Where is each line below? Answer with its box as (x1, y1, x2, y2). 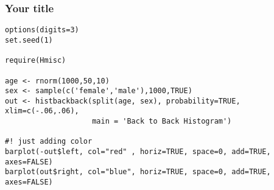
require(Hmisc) (5, 56, 66, 65)
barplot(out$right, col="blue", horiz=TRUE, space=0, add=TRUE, (5, 167, 271, 177)
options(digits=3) (5, 26, 79, 35)
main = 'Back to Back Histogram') (92, 117, 232, 126)
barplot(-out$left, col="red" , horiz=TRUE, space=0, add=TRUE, (5, 147, 271, 157)
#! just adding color (5, 137, 93, 146)
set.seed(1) (5, 35, 53, 44)
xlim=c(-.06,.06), (5, 107, 79, 116)
